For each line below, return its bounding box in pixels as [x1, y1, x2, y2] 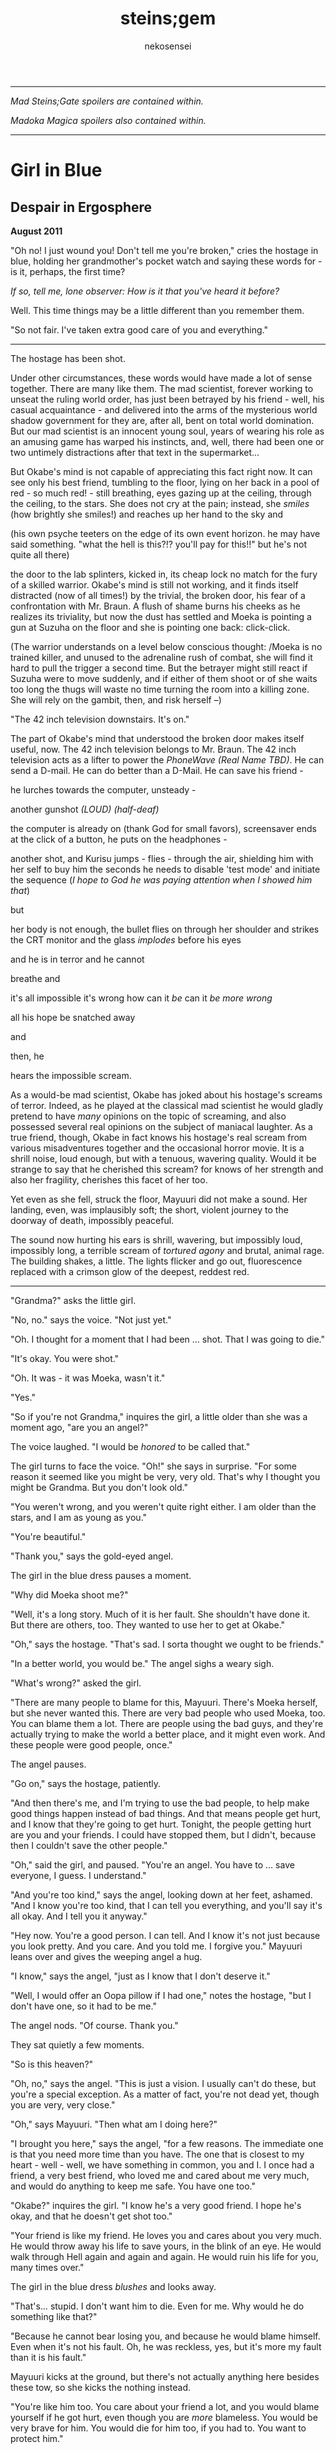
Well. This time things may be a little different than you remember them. [10, 304, 305, 316]
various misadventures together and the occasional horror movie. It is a [10, 1142, 305, 1154]
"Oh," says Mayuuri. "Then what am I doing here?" [10, 2118, 218, 2130]
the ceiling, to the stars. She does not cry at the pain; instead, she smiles [10, 497, 310, 509]
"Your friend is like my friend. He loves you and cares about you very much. [10, 2229, 322, 2241]
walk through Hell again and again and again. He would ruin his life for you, [10, 2250, 319, 2262]
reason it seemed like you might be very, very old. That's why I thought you [10, 1470, 321, 1482]
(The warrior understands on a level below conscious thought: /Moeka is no [10, 640, 323, 652]
